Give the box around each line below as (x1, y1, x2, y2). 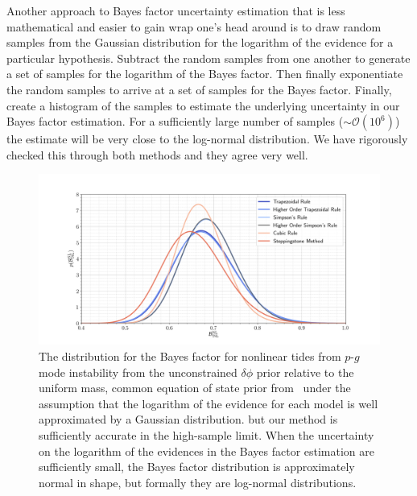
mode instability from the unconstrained (39, 363, 237, 380)
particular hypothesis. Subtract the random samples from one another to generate (6, 49, 411, 66)
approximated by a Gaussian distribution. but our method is (39, 411, 338, 428)
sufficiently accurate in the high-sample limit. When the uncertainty (39, 426, 374, 443)
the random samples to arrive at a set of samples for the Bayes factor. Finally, (6, 81, 392, 97)
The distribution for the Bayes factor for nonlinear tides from (39, 347, 341, 364)
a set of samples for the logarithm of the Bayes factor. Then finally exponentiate (6, 65, 403, 82)
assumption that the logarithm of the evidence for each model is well (39, 395, 378, 411)
